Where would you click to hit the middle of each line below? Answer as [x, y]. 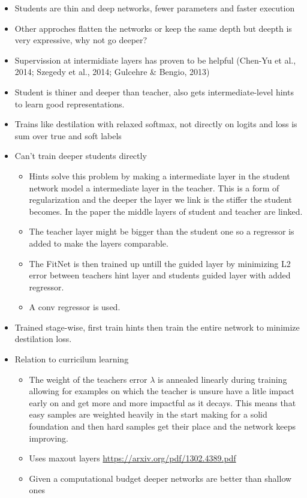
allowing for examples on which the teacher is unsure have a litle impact [162, 391]
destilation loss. [43, 339]
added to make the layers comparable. [99, 243]
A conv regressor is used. [75, 307]
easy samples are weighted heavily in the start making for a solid [148, 414]
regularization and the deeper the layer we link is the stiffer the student [160, 199]
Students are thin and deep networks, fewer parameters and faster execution [155, 8]
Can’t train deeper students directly [81, 156]
